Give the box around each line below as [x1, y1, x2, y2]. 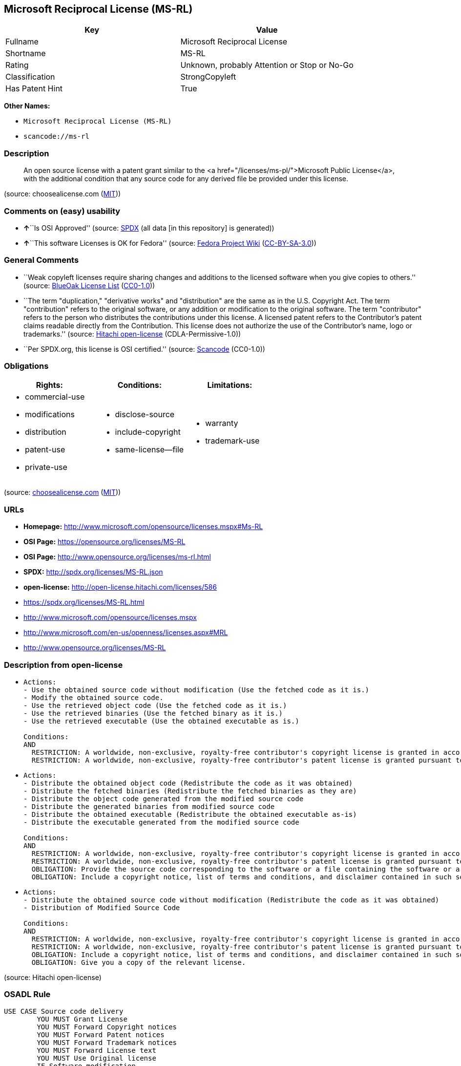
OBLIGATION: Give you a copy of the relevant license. [31, 958, 246, 966]
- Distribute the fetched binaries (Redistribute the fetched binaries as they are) [23, 787, 357, 795]
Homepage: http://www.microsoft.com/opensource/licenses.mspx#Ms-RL [23, 522, 263, 531]
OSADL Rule [4, 989, 51, 1000]
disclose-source [115, 409, 175, 420]
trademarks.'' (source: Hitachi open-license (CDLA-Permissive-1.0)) [23, 329, 241, 338]
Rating [5, 60, 29, 70]
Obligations [4, 361, 49, 371]
